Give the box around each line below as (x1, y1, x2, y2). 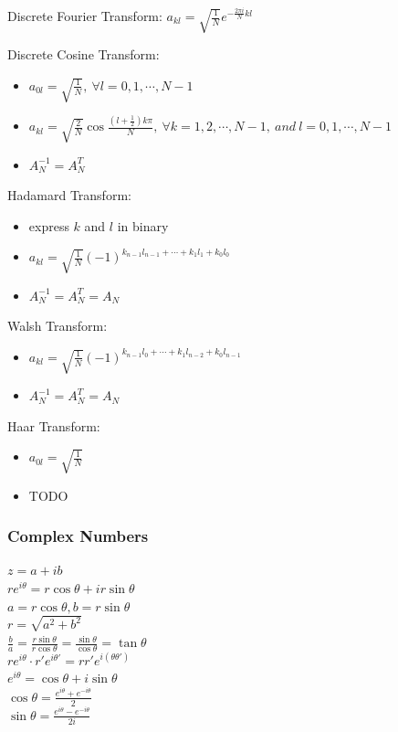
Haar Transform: (7, 416, 100, 435)
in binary (117, 216, 169, 235)
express (28, 216, 69, 235)
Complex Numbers (7, 525, 149, 547)
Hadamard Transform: (7, 186, 131, 205)
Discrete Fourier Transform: (7, 6, 162, 25)
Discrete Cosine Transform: (7, 45, 160, 64)
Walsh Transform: (7, 316, 108, 335)
